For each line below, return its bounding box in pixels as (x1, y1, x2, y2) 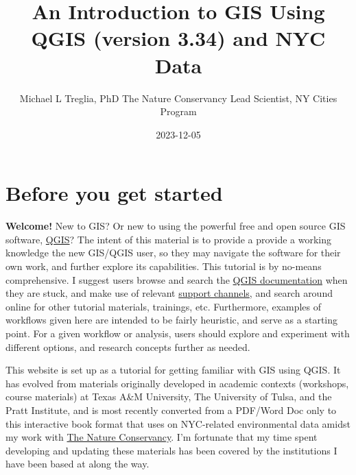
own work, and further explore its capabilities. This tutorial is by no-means (5, 259, 322, 273)
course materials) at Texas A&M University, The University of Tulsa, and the (5, 389, 332, 404)
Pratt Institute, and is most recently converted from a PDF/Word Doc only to (5, 402, 337, 417)
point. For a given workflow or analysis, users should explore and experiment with (5, 326, 350, 340)
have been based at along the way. (5, 456, 150, 471)
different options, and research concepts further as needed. (5, 339, 250, 354)
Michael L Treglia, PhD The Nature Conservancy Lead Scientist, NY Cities (19, 90, 337, 105)
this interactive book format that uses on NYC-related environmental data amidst (5, 416, 351, 430)
